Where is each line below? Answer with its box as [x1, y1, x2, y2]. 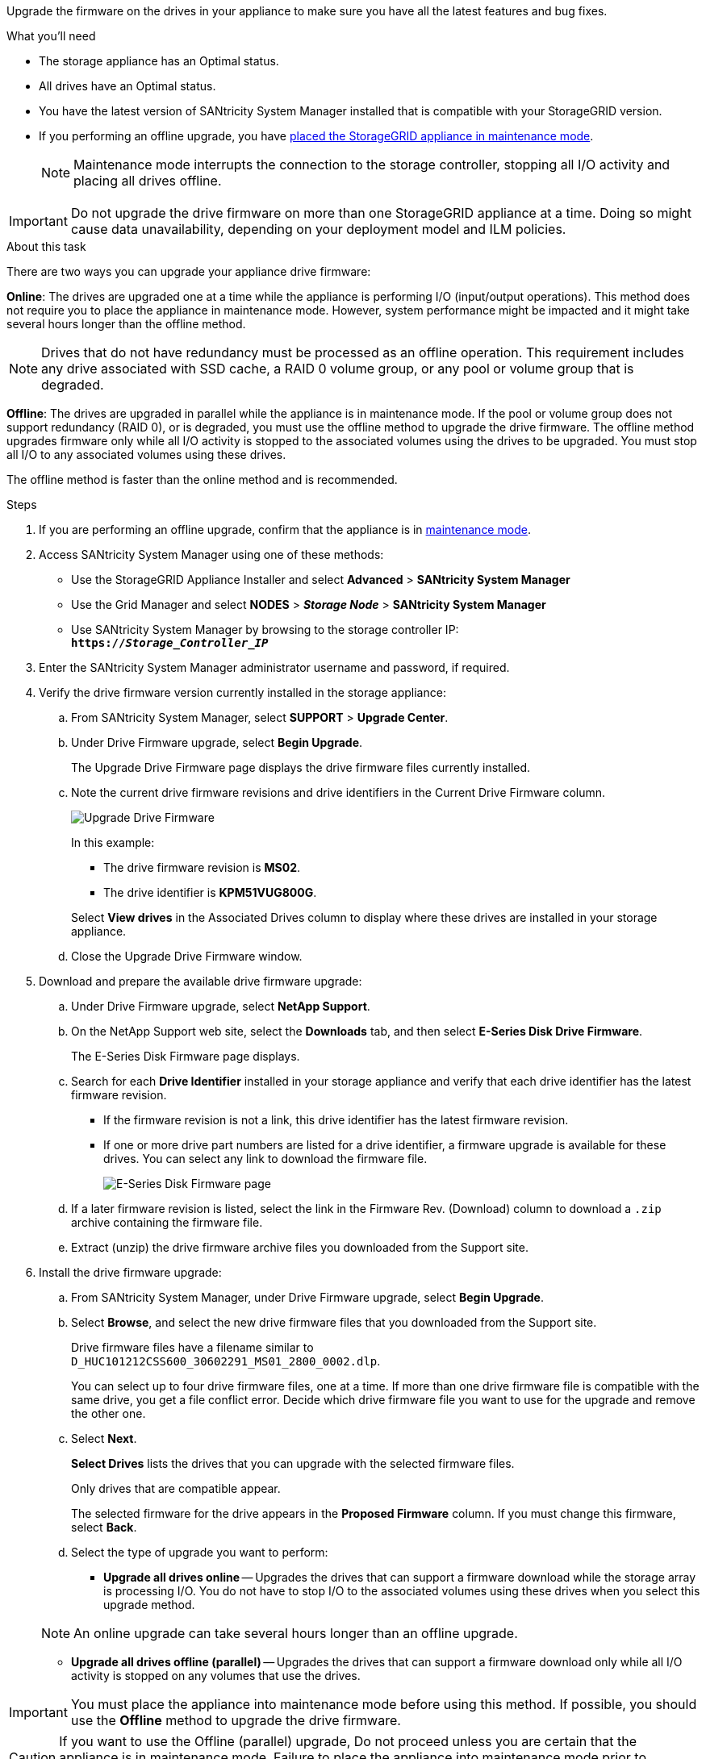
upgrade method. [103, 1598, 195, 1611]
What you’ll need [6, 29, 96, 43]
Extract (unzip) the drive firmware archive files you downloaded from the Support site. [71, 1240, 528, 1254]
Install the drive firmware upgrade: [39, 1265, 222, 1279]
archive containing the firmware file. [71, 1215, 263, 1229]
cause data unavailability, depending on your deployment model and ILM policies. [70, 221, 566, 237]
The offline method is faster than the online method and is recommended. [6, 473, 398, 486]
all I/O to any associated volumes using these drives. [6, 448, 286, 461]
